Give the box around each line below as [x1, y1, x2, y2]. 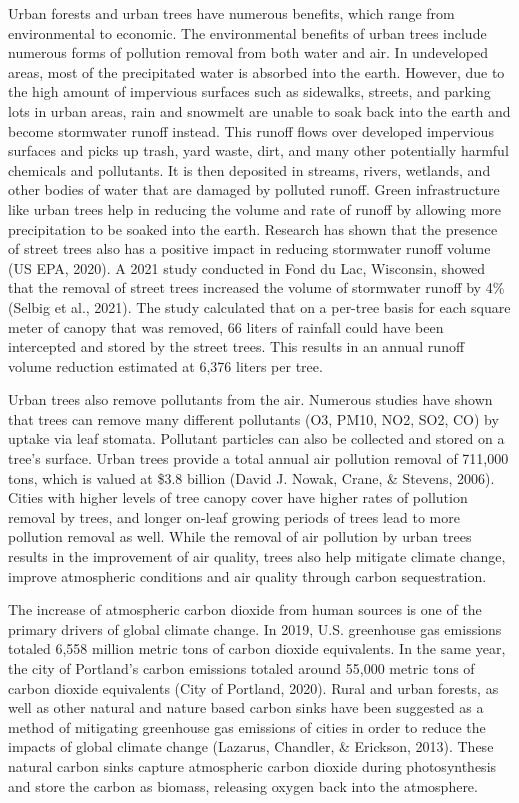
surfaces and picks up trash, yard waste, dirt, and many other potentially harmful [8, 140, 509, 161]
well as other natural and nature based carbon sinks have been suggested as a [8, 697, 484, 718]
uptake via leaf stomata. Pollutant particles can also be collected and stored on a [8, 428, 505, 449]
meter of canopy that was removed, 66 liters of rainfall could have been [8, 316, 444, 337]
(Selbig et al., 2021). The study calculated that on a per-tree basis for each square [8, 296, 511, 317]
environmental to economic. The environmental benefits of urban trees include [8, 22, 487, 43]
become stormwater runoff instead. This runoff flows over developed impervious [8, 120, 494, 141]
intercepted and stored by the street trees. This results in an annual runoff [8, 336, 465, 357]
